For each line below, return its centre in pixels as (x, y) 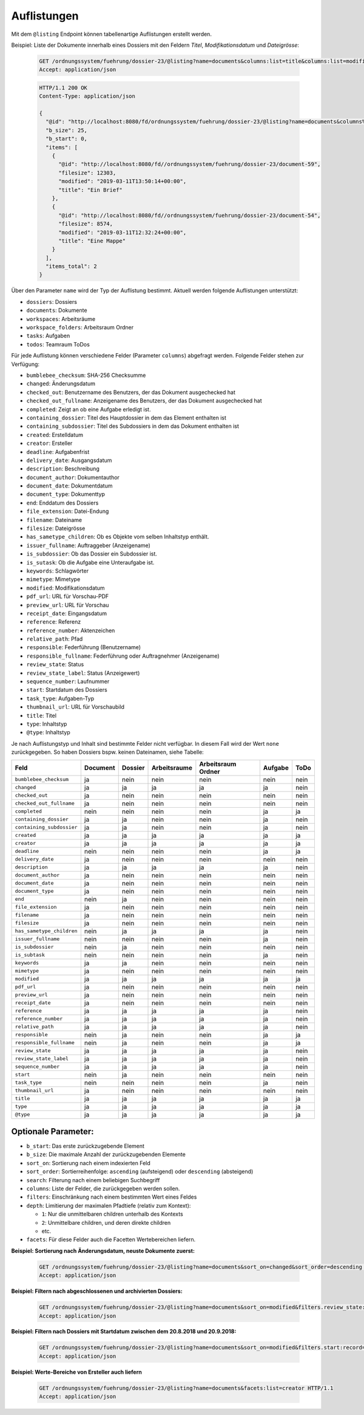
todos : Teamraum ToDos (58, 344)
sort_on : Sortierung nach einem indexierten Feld (89, 1163)
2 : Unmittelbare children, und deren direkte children (106, 1222)
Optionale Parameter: (52, 1131)
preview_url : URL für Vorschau (68, 605)
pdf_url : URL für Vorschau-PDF (68, 596)
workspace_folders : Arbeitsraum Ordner (80, 328)
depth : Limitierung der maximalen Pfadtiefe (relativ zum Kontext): (109, 1205)
